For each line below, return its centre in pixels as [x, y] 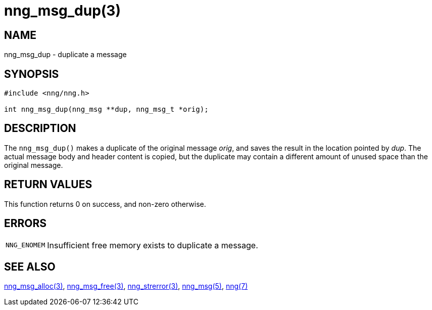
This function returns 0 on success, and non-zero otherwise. [105, 204]
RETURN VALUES [48, 185]
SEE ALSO [30, 267]
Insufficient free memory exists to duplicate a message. [153, 245]
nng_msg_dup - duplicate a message [65, 55]
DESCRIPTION [40, 128]
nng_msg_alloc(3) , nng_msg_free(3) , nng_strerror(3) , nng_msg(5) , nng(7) [126, 286]
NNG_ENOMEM [26, 245]
